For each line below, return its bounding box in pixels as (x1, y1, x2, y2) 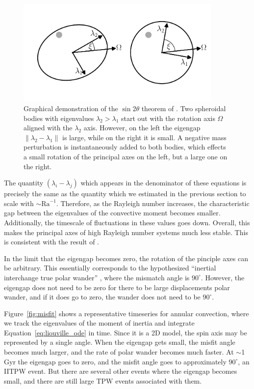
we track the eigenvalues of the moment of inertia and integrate (4, 318, 195, 328)
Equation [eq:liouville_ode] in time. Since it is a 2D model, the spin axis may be (4, 327, 247, 337)
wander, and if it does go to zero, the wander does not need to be (4, 292, 201, 302)
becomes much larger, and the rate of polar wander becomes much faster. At (4, 347, 234, 357)
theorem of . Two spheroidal (141, 103, 226, 114)
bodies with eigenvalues (24, 113, 94, 123)
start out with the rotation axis (121, 113, 215, 123)
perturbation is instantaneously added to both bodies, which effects (24, 142, 226, 152)
